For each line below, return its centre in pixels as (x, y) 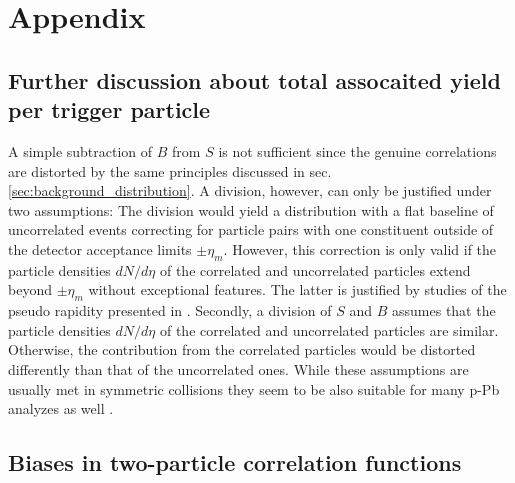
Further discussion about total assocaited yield (254, 79)
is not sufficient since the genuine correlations (357, 150)
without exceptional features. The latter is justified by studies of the (297, 289)
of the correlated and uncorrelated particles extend (315, 269)
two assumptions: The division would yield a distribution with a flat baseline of (251, 209)
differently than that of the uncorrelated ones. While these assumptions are (238, 368)
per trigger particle (109, 109)
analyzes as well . (61, 408)
